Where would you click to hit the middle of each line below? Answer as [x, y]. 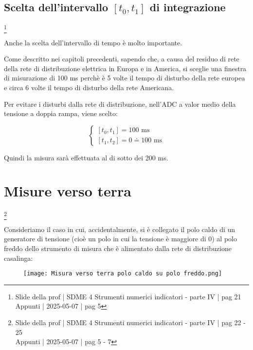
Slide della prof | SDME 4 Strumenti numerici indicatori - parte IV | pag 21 [128, 296]
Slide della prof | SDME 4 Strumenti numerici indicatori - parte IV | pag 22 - [130, 322]
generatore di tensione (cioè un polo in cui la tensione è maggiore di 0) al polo [120, 239]
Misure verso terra [68, 191]
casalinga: [18, 258]
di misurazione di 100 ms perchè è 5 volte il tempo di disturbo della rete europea [125, 78]
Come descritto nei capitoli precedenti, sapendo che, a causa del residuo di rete [122, 59]
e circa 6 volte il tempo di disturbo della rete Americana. [89, 87]
